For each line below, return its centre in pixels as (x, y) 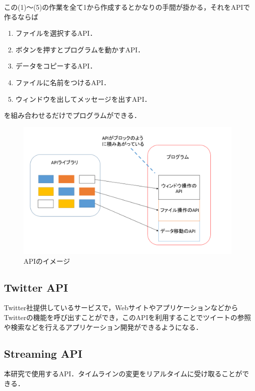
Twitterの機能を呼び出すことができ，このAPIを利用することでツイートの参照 (127, 317)
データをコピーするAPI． (56, 66)
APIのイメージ (47, 261)
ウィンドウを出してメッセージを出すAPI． (83, 99)
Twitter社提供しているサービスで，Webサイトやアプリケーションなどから (121, 308)
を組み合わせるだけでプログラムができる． (73, 115)
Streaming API (43, 353)
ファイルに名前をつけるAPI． (63, 82)
